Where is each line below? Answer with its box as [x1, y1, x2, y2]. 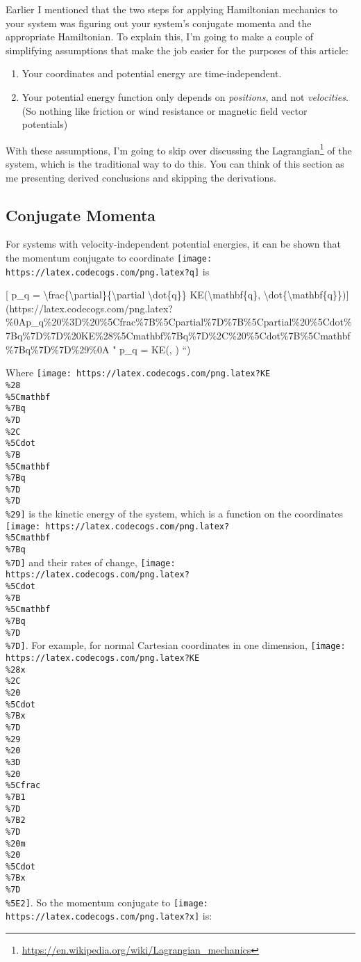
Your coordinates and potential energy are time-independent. [22, 66, 282, 81]
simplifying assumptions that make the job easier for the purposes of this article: [6, 42, 349, 57]
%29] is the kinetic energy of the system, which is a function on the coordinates [6, 506, 344, 521]
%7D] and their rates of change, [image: [6, 554, 176, 569]
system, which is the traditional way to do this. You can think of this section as [6, 157, 344, 170]
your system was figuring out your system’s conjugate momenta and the [6, 15, 312, 30]
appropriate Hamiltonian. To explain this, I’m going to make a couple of [6, 29, 314, 44]
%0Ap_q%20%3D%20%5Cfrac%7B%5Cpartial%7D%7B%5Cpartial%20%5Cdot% [6, 314, 352, 329]
